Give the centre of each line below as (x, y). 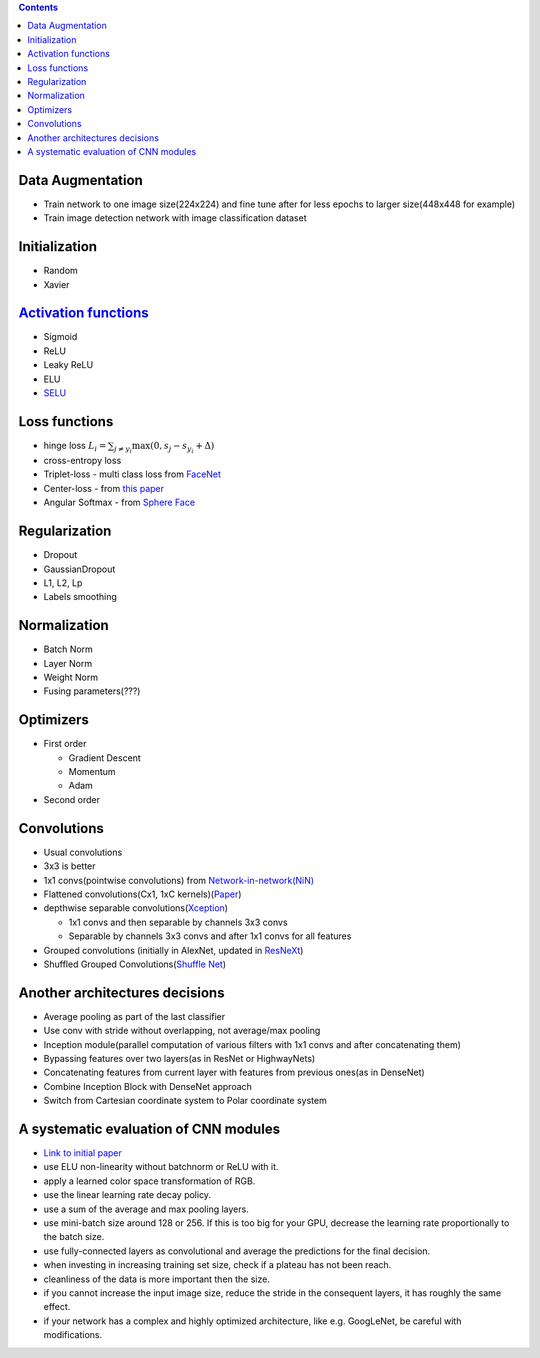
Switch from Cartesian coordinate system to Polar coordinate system (185, 1101)
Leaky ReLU (68, 365)
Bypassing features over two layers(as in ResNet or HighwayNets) (179, 1058)
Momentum (92, 772)
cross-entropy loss (82, 461)
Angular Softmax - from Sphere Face (119, 502)
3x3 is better (69, 866)
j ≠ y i (122, 449)
